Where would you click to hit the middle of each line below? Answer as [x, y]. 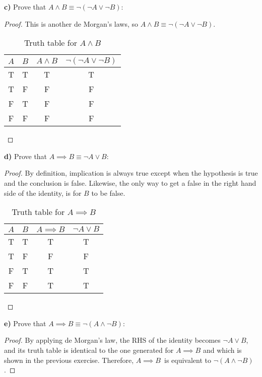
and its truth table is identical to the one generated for [89, 350]
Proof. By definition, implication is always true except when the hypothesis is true [131, 173]
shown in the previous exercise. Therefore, [69, 360]
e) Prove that [25, 323]
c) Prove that [25, 7]
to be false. [108, 193]
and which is [222, 350]
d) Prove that [26, 156]
